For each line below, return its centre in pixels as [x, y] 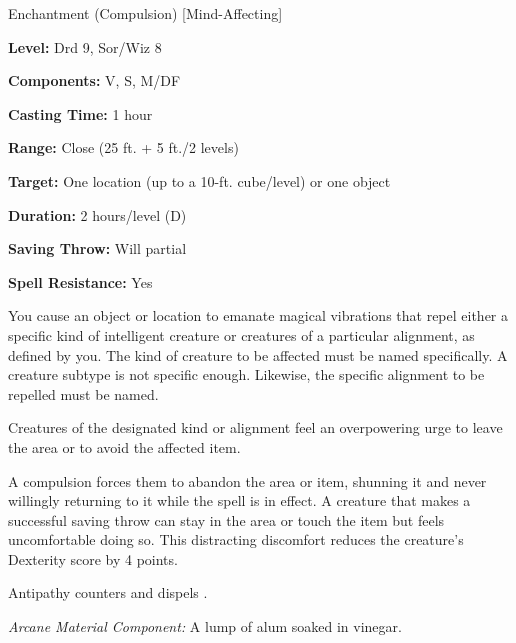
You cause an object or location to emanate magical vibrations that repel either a [258, 315]
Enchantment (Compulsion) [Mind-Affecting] [145, 13]
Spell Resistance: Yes [80, 281]
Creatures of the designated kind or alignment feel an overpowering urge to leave [255, 427]
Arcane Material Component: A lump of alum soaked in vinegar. [205, 626]
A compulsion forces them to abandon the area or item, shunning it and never [247, 480]
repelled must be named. [83, 393]
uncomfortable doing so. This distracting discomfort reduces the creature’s [236, 539]
